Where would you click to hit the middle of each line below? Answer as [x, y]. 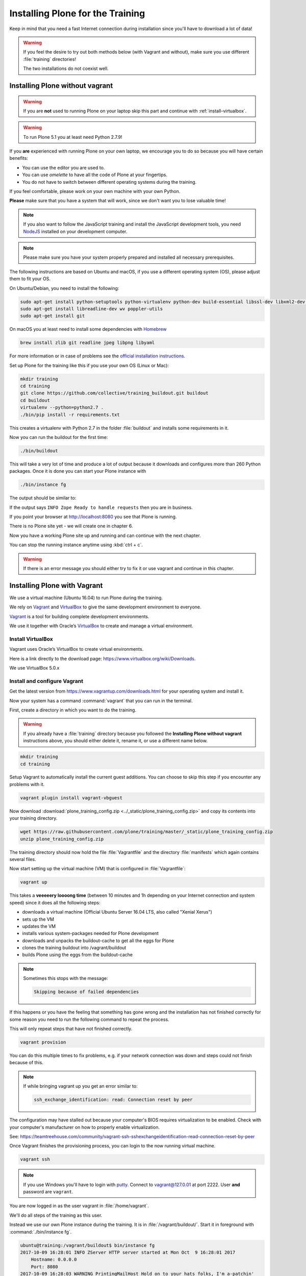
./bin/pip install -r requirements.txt [70, 414]
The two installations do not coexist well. [66, 68]
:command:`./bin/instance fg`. [41, 1232]
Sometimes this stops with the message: [66, 978]
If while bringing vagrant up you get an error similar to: [80, 1086]
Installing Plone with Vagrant [56, 585]
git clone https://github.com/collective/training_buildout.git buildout [114, 393]
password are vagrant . [48, 1192]
